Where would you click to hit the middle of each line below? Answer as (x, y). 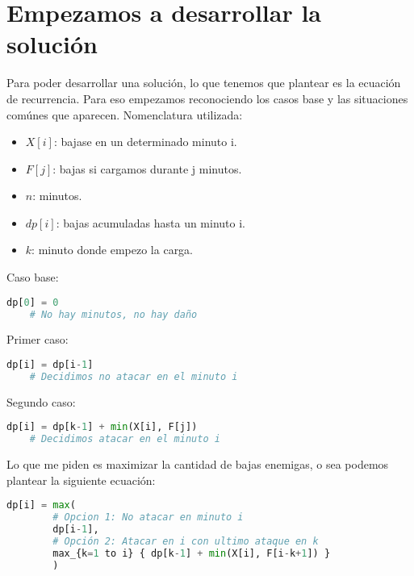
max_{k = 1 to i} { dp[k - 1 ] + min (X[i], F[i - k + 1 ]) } (192, 553)
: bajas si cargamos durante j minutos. (147, 168)
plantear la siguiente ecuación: (81, 480)
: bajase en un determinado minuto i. (145, 142)
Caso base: (33, 277)
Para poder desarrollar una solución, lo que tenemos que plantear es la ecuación (204, 83)
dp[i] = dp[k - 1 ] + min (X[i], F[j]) (102, 427)
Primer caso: (38, 339)
